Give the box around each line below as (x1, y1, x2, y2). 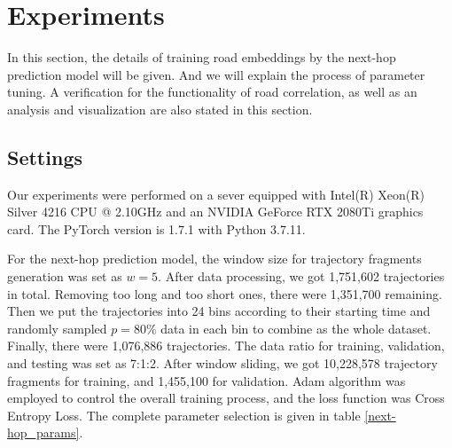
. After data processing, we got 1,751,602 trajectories (158, 267, 445, 286)
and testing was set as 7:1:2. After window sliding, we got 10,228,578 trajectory (7, 354, 438, 373)
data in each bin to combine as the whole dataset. (160, 318, 432, 337)
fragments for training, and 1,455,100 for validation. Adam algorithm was (7, 371, 406, 389)
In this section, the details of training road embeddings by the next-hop (7, 48, 396, 67)
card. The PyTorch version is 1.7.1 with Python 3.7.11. (7, 219, 306, 238)
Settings (7, 143, 82, 170)
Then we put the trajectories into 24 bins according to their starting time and (7, 302, 431, 320)
